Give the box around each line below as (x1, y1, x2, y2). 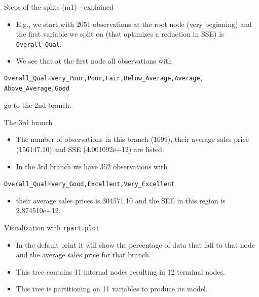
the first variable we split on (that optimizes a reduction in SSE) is (16, 28, 224, 39)
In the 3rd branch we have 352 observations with (16, 161, 168, 171)
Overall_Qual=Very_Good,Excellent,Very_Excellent (4, 181, 175, 188)
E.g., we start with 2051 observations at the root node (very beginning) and (16, 18, 252, 29)
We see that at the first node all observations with (16, 55, 172, 66)
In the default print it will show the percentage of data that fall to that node (16, 239, 255, 250)
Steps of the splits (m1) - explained (4, 2, 114, 12)
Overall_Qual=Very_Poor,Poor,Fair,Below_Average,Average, (4, 75, 204, 82)
